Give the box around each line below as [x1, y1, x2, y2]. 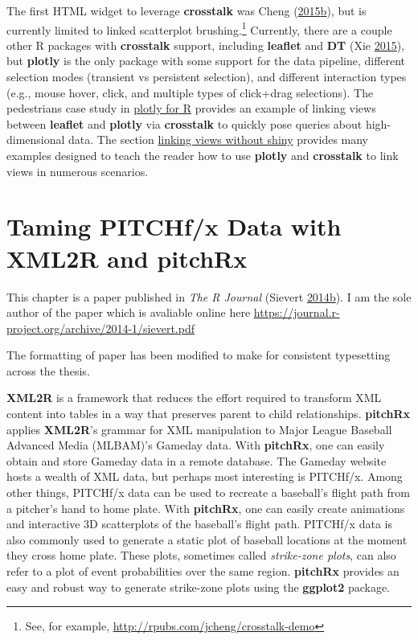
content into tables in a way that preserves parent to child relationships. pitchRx [6, 405, 411, 422]
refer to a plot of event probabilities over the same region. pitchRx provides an [6, 563, 400, 579]
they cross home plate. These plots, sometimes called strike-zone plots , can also [6, 547, 396, 564]
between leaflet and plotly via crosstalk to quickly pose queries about [6, 115, 363, 132]
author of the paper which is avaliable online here [6, 304, 251, 321]
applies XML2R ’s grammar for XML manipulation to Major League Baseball [6, 421, 392, 437]
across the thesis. [6, 362, 90, 379]
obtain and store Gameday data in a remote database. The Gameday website [6, 452, 387, 469]
